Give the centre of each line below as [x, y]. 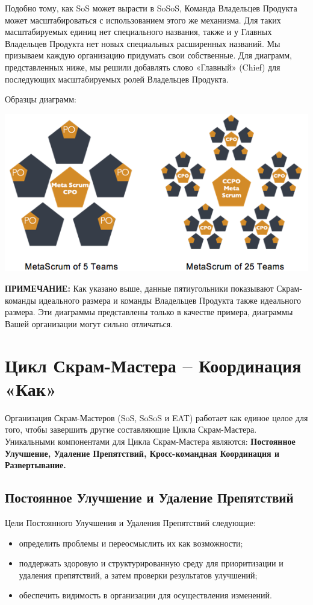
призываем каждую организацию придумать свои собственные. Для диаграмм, [148, 55]
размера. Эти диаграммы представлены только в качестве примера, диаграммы [149, 312]
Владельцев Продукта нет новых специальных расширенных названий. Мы [143, 43]
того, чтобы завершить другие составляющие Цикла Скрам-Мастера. [131, 429]
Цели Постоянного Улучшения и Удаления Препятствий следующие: [130, 522]
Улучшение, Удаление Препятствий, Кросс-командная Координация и [142, 453]
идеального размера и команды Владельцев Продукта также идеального [170, 300]
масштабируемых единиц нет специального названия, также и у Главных [138, 32]
